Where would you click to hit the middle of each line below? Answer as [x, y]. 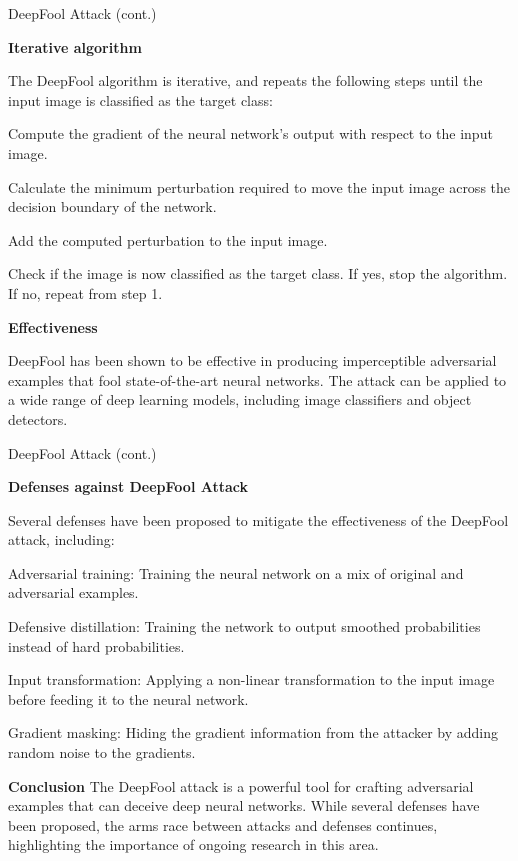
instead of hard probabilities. [96, 645]
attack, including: [61, 539]
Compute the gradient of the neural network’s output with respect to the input [250, 133]
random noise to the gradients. [102, 752]
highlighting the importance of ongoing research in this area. [193, 844]
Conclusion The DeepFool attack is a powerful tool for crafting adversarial [241, 785]
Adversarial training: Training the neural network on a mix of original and [236, 572]
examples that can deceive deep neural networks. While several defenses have [244, 805]
